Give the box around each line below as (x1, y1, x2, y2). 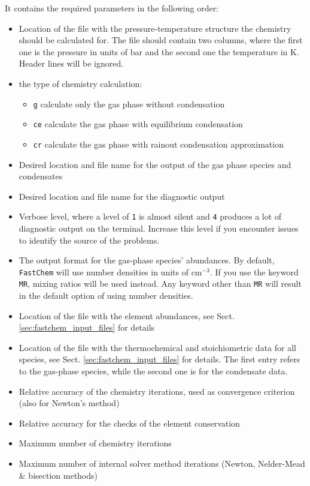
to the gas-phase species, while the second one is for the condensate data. (19, 365, 288, 377)
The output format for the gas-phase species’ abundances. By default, (19, 254, 275, 266)
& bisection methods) (19, 469, 98, 481)
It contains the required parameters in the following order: (5, 2, 219, 14)
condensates (19, 170, 63, 182)
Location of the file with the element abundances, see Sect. (19, 309, 235, 322)
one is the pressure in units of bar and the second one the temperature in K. (19, 45, 299, 58)
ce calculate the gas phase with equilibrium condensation (33, 118, 243, 130)
